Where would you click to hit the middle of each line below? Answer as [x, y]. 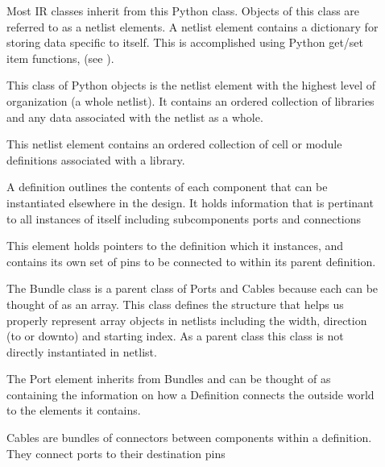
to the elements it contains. [74, 410]
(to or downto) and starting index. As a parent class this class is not [175, 336]
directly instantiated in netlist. [82, 351]
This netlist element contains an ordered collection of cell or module [174, 144]
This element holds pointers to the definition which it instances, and [175, 246]
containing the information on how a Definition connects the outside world [190, 394]
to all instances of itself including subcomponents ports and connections [184, 218]
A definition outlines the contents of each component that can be [167, 187]
